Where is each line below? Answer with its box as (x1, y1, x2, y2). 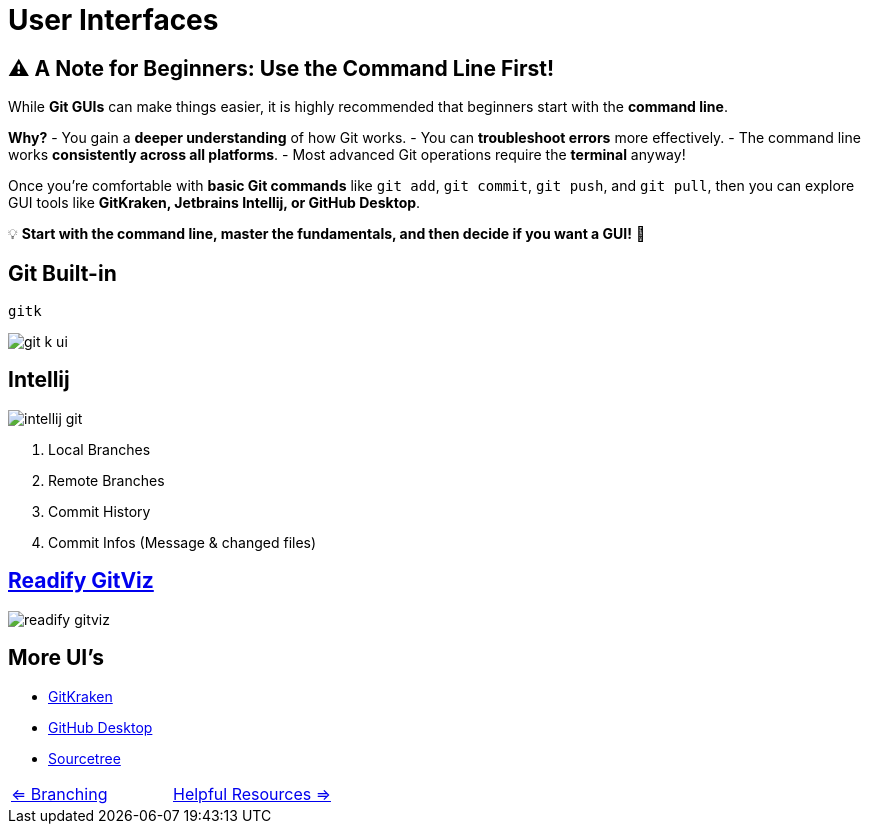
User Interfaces (8, 3, 219, 37)
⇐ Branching (11, 783, 108, 804)
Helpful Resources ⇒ (172, 783, 331, 804)
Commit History (48, 502, 151, 520)
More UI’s (8, 645, 105, 671)
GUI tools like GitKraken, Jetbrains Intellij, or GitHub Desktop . (8, 194, 421, 212)
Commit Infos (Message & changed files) (48, 533, 317, 551)
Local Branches (48, 440, 151, 458)
